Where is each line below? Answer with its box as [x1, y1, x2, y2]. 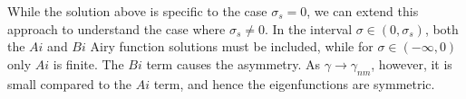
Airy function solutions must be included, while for [90, 37, 374, 56]
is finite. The [53, 54, 124, 73]
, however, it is [371, 54, 452, 73]
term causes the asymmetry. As [146, 54, 321, 73]
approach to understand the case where [7, 19, 226, 38]
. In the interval [264, 19, 353, 38]
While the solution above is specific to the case [7, 2, 267, 20]
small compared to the [7, 74, 131, 93]
